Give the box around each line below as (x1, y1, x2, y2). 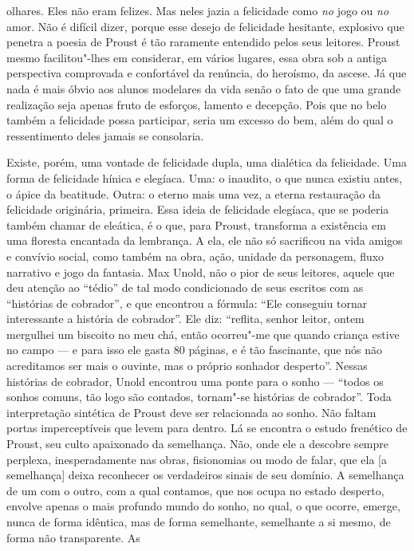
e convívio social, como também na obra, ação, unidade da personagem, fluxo (6, 247, 384, 264)
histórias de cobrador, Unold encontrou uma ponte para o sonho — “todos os (6, 372, 384, 389)
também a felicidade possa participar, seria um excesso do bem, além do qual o (6, 112, 393, 128)
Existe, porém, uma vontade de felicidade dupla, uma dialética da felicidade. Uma (6, 154, 407, 171)
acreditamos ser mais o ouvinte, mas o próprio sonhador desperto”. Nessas (6, 357, 368, 374)
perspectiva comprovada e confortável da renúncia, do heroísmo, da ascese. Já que (6, 65, 407, 81)
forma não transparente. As (6, 529, 140, 545)
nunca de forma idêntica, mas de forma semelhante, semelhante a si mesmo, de (6, 514, 391, 529)
